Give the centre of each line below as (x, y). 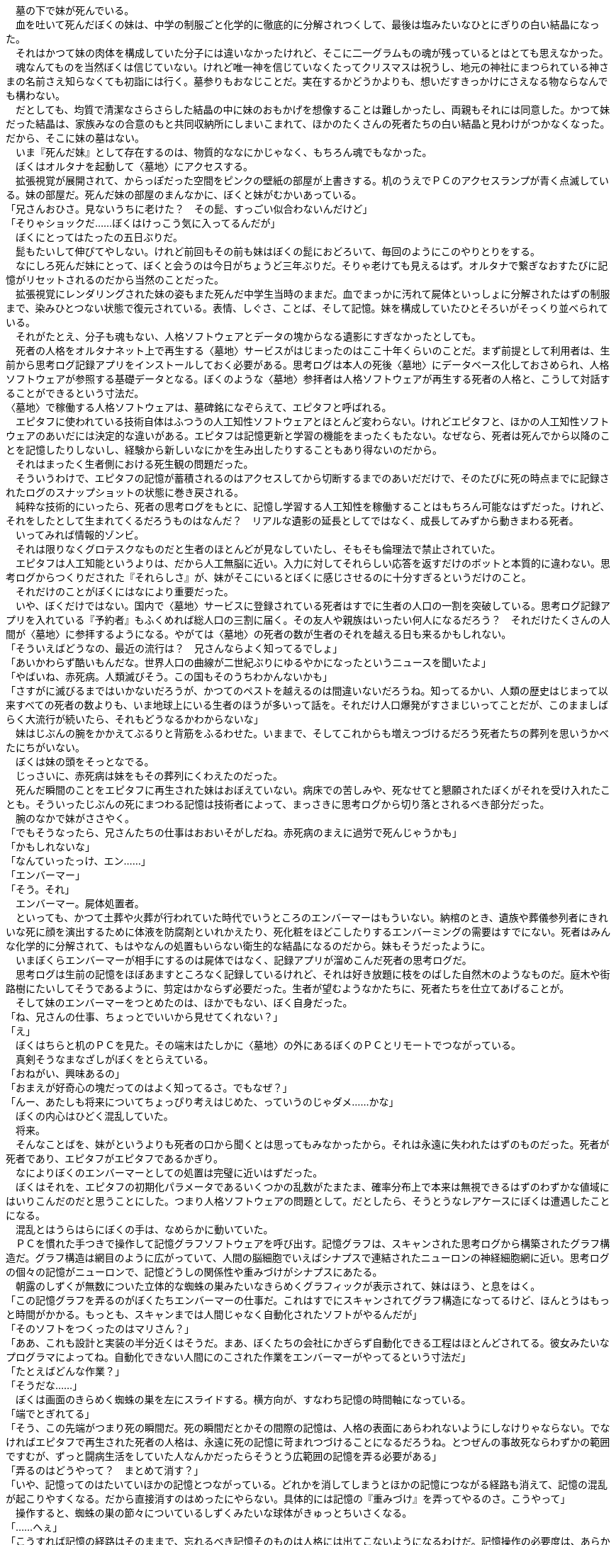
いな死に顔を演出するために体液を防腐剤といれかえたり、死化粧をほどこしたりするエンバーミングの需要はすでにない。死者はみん (308, 932)
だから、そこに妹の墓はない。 (75, 138)
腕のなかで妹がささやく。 (75, 818)
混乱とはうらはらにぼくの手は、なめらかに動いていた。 (144, 1229)
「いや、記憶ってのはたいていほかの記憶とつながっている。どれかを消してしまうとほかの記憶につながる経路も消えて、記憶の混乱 (307, 1484)
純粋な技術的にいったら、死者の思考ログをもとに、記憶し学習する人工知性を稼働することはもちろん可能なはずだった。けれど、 (313, 506)
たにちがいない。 (45, 747)
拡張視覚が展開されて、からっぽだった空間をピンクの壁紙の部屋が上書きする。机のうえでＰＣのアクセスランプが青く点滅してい (312, 180)
